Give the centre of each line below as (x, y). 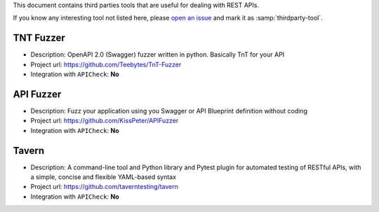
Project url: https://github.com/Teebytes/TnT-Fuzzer (106, 64)
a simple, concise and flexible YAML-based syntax (104, 177)
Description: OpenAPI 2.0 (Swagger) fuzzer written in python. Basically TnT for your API (158, 55)
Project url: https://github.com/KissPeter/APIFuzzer (105, 121)
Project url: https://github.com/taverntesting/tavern (105, 187)
